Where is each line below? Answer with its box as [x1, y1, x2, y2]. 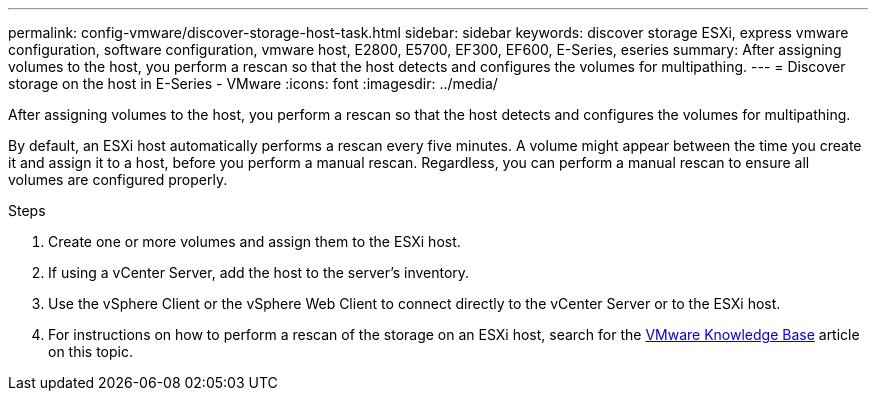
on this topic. [48, 343, 134, 360]
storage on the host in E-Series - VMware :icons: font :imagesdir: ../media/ [8, 75, 498, 92]
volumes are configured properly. [8, 171, 228, 188]
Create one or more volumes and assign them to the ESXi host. [48, 233, 461, 250]
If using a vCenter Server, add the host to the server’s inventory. [48, 264, 470, 281]
